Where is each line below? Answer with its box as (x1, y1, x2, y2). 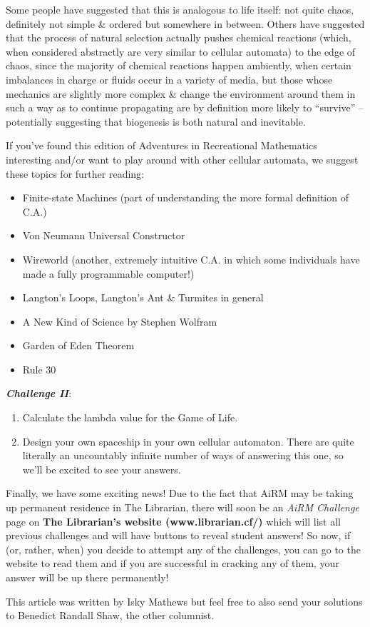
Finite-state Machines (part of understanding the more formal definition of (22, 190, 349, 205)
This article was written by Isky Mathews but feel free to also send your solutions (6, 593, 363, 608)
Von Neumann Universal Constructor (22, 228, 185, 243)
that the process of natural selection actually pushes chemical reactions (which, (6, 30, 351, 45)
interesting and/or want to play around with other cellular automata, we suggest (6, 151, 359, 166)
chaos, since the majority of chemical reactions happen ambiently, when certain (6, 58, 351, 73)
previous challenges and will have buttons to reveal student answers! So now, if (6, 528, 351, 543)
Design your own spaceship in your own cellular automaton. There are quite (22, 433, 354, 448)
